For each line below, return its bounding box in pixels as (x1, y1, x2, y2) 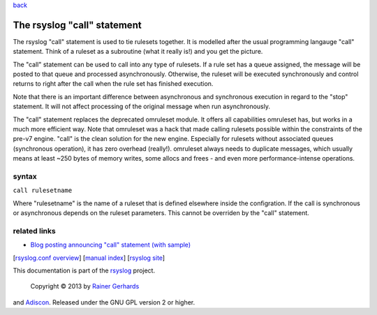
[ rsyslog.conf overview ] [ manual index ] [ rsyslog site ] (13, 254, 165, 262)
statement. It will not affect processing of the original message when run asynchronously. (13, 102, 270, 111)
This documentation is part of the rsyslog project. (13, 266, 156, 275)
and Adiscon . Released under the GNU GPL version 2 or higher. (13, 298, 195, 307)
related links (13, 226, 56, 235)
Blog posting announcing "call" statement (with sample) (30, 241, 191, 249)
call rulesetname (13, 186, 73, 195)
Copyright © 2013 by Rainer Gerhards (30, 282, 140, 291)
